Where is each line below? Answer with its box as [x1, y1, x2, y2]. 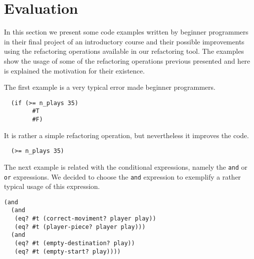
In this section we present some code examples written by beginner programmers [4, 27, 249, 37]
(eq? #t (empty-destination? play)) [14, 240, 135, 247]
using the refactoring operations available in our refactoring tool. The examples [4, 46, 244, 56]
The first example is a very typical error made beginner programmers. [4, 82, 215, 92]
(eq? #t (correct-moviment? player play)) [14, 215, 156, 222]
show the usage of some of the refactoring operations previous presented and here [4, 55, 251, 66]
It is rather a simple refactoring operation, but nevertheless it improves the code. [4, 130, 249, 140]
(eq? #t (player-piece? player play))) [14, 223, 146, 230]
